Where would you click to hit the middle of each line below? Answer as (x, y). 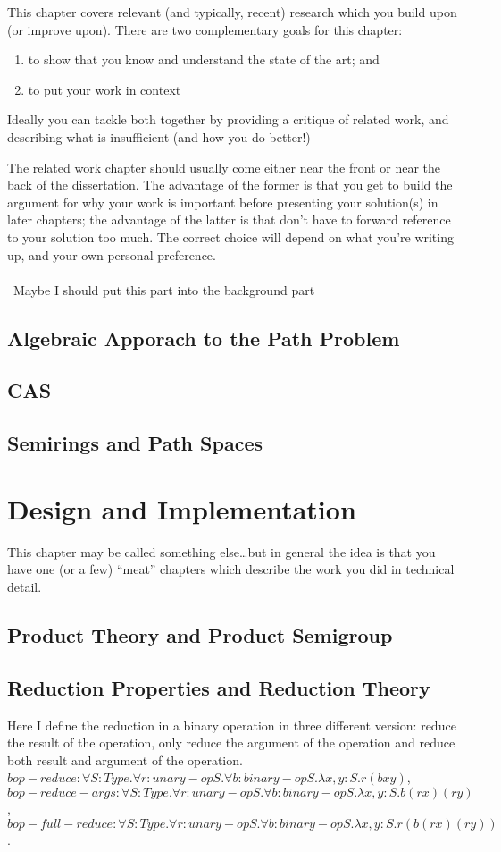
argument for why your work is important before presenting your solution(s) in (223, 202)
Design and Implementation (182, 508)
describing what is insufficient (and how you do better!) (159, 136)
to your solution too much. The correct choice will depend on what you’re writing (230, 236)
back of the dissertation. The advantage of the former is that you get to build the (230, 185)
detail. (25, 586)
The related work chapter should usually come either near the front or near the (224, 167)
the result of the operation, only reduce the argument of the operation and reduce (231, 742)
